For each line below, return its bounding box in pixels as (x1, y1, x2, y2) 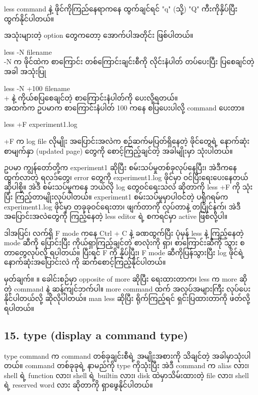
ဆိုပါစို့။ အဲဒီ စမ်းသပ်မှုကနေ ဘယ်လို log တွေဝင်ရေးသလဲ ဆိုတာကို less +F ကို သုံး (4, 182, 253, 192)
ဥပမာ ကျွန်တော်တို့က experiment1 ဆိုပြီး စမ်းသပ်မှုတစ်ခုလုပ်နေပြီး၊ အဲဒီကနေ (4, 162, 237, 173)
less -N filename (4, 46, 52, 57)
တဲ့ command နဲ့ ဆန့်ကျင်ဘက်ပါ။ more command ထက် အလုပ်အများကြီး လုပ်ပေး (4, 283, 251, 294)
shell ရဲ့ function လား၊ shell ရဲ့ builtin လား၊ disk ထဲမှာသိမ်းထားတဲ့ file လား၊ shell (4, 370, 249, 380)
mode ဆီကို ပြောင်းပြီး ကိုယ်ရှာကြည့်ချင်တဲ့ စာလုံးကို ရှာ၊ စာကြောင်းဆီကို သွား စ (4, 237, 245, 248)
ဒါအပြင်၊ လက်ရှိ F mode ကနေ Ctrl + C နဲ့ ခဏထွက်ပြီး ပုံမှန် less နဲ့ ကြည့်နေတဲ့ (4, 227, 244, 238)
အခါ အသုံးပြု (4, 66, 46, 76)
